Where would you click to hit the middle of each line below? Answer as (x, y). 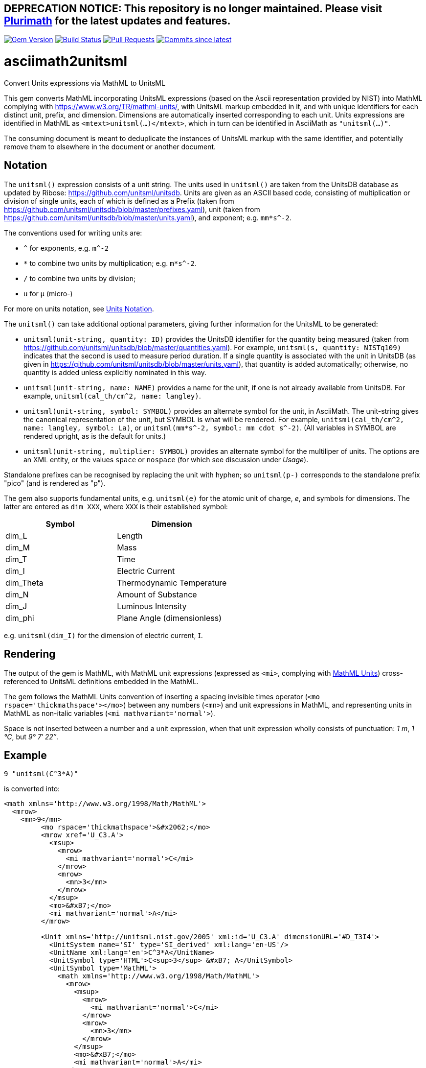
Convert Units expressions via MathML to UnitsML (85, 83)
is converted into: (32, 789)
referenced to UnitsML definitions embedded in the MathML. (101, 681)
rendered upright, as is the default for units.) (95, 436)
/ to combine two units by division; (80, 278)
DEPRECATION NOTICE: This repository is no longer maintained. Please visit (193, 9)
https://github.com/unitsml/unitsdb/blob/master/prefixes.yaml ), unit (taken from (132, 209)
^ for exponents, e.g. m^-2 (66, 248)
